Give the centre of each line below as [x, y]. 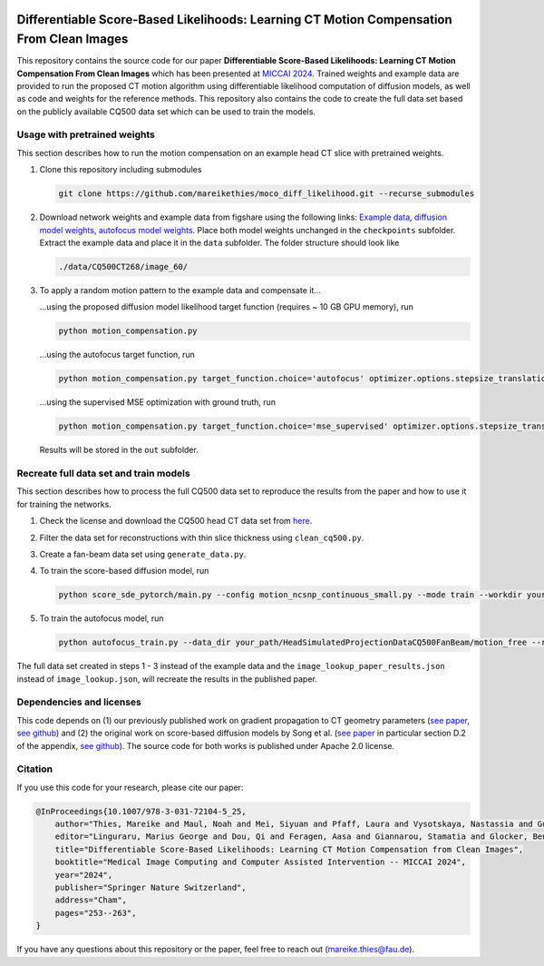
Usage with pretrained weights [86, 134]
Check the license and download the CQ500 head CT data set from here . [176, 521]
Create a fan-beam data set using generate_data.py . [143, 554]
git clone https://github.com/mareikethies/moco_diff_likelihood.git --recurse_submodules [267, 194]
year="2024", [84, 875]
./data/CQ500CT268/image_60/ [123, 266]
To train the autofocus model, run [102, 618]
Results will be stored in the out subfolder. [119, 450]
